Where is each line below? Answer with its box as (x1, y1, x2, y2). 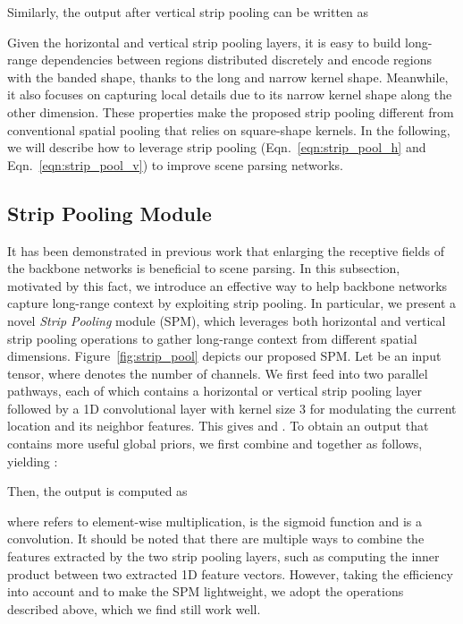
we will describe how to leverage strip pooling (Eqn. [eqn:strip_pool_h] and (7, 138, 426, 157)
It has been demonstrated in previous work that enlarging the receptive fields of (7, 241, 444, 260)
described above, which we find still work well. (7, 599, 261, 618)
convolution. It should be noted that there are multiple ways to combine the (7, 529, 425, 548)
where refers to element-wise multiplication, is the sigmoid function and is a (7, 511, 423, 530)
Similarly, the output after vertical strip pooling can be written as (7, 3, 369, 21)
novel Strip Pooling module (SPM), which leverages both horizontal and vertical (7, 311, 446, 329)
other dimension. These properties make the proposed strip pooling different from (7, 102, 454, 121)
